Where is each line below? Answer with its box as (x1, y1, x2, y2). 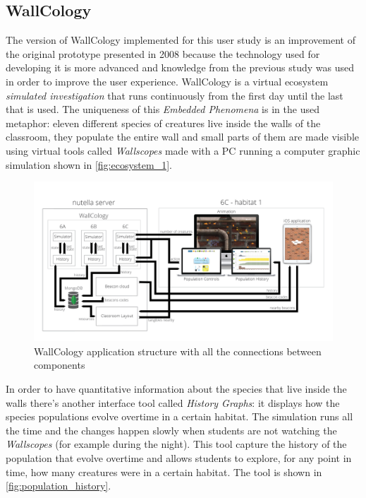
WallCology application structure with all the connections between (34, 343, 322, 358)
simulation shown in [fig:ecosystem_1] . (6, 157, 172, 172)
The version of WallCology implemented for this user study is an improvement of (6, 32, 355, 47)
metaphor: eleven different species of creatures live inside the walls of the (6, 115, 321, 130)
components (34, 357, 85, 372)
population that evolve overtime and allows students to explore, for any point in (6, 450, 352, 465)
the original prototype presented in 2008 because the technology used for (6, 46, 320, 61)
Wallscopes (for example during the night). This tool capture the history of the (6, 437, 347, 451)
